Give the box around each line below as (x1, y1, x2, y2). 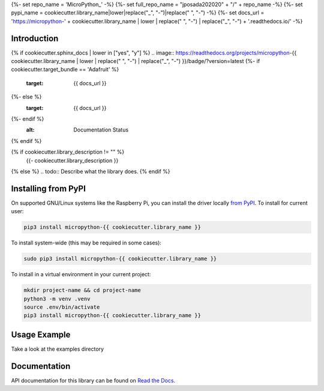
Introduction (11, 33, 59, 43)
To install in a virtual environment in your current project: (11, 271, 151, 278)
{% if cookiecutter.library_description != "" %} (11, 148, 125, 156)
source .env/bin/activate (23, 303, 100, 311)
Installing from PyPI (11, 183, 86, 193)
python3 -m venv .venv (23, 295, 91, 302)
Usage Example (11, 329, 71, 339)
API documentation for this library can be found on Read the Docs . (11, 377, 176, 384)
